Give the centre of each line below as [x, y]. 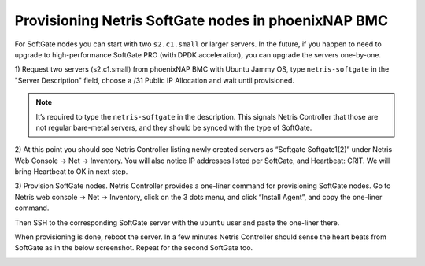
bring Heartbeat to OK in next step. [71, 172]
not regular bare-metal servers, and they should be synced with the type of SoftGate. [174, 127]
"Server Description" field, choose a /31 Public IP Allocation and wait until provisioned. [155, 80]
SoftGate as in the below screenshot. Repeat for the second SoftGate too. [134, 248]
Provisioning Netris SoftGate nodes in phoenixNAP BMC [201, 20]
